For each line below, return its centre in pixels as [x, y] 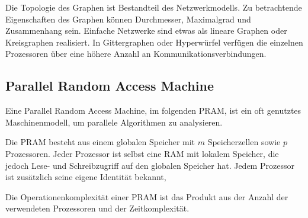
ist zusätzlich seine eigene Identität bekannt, [86, 177]
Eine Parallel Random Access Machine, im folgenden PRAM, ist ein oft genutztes [153, 110]
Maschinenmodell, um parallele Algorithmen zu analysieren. [114, 122]
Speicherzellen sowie [244, 142]
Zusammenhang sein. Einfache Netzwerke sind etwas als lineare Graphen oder [146, 31]
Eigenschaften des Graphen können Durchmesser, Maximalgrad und [128, 19]
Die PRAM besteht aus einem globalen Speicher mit [100, 142]
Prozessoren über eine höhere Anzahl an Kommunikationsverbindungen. [136, 54]
